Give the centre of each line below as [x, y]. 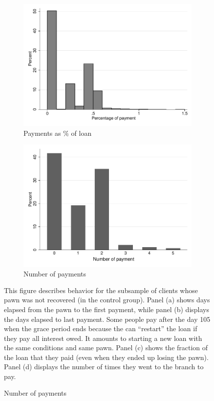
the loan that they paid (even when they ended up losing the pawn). [106, 357]
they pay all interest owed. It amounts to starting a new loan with [103, 338]
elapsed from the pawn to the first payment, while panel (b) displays [107, 309]
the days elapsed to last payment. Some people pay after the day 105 [107, 319]
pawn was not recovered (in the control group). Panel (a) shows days [107, 300]
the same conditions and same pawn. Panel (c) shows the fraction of [106, 348]
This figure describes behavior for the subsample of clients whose [101, 290]
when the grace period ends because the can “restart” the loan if [101, 328]
